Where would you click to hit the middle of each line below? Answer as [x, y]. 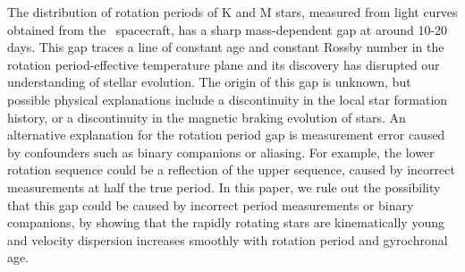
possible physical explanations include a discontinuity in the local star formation [228, 99]
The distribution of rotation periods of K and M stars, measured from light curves [232, 12]
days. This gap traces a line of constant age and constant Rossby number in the [226, 47]
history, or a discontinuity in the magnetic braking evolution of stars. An [207, 117]
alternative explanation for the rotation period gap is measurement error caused [226, 135]
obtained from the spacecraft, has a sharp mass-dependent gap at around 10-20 [228, 29]
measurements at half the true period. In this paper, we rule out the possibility [224, 187]
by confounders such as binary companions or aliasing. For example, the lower [221, 152]
